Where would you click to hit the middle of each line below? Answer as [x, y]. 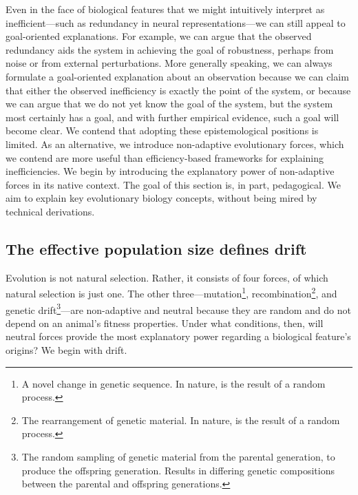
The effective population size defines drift [156, 248]
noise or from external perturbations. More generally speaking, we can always [169, 63]
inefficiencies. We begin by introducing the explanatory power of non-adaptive [170, 171]
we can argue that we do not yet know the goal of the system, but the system [169, 104]
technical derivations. [50, 211]
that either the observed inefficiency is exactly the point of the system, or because [178, 90]
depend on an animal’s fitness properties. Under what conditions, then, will [165, 323]
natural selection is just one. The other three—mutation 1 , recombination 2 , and [171, 292]
